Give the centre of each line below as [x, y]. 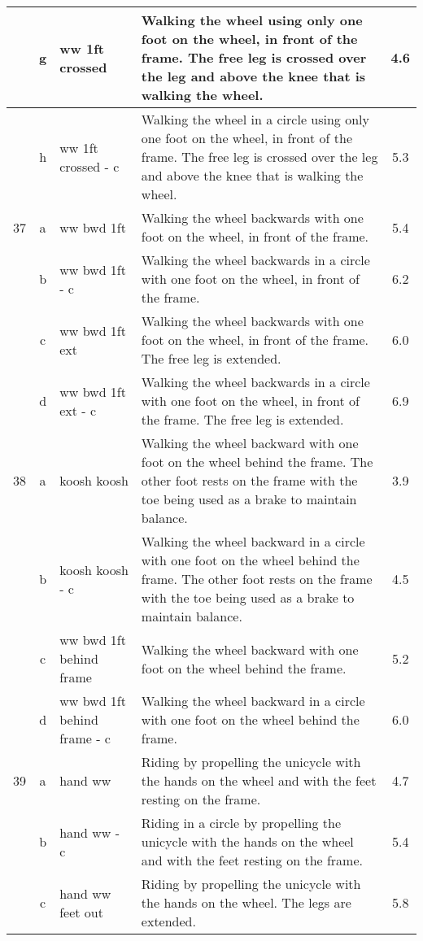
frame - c [85, 738]
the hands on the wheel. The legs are [246, 902]
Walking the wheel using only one [252, 20]
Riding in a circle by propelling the [241, 823]
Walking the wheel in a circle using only [255, 119]
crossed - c [89, 166]
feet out [81, 912]
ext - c [78, 410]
